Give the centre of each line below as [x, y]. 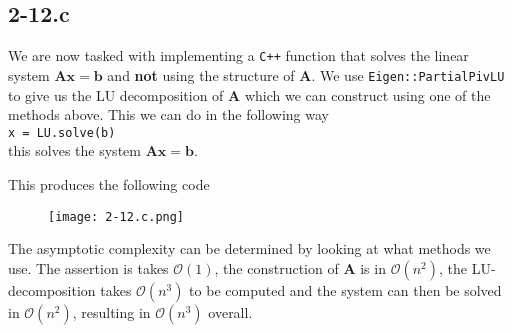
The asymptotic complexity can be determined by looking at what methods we [249, 248]
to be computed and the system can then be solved [345, 289]
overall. [230, 311]
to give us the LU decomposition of [116, 94]
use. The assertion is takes [88, 267]
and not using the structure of [201, 74]
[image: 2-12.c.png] [116, 216]
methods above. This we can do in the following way [168, 114]
